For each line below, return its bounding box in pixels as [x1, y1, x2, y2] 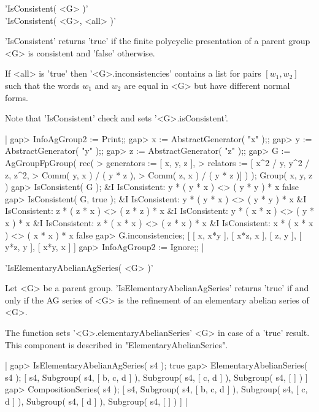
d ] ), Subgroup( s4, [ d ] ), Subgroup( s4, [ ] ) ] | [5, 395, 188, 408]
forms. [5, 91, 28, 104]
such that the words [5, 78, 80, 91]
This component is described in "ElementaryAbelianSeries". [5, 338, 228, 351]
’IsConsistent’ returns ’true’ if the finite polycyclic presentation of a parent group [5, 34, 310, 47]
